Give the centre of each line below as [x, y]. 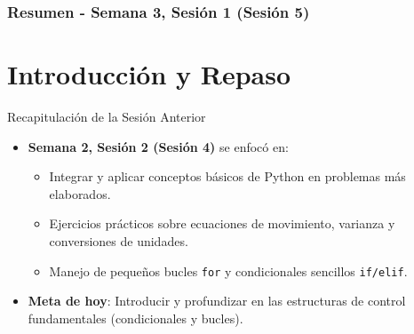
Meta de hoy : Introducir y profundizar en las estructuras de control [217, 301]
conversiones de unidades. [119, 240]
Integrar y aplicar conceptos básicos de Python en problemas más [227, 176]
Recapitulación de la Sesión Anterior [107, 116]
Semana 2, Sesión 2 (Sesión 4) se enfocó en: [158, 146]
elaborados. [80, 193]
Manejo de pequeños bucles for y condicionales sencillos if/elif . [228, 270]
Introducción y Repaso [149, 74]
